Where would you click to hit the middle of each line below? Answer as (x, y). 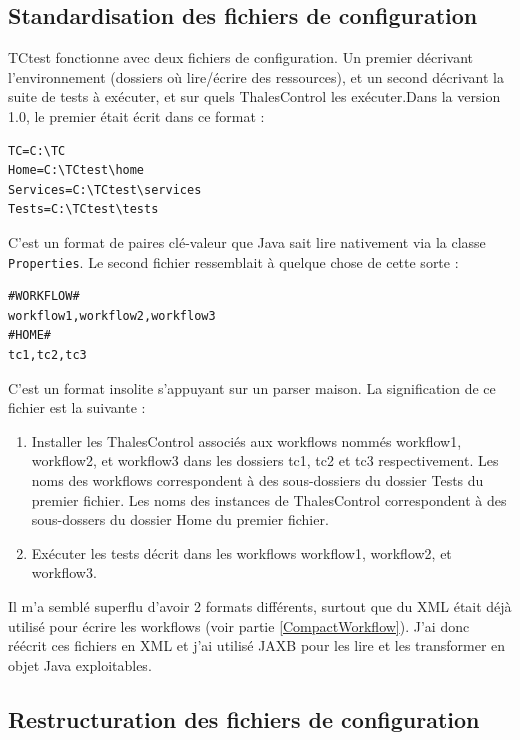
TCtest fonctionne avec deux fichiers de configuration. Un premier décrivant (241, 57)
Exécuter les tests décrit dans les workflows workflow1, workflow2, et (241, 552)
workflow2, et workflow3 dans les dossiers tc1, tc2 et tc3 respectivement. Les (265, 460)
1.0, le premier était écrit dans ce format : (136, 115)
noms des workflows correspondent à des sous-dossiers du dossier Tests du (257, 479)
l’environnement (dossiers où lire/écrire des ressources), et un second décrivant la (256, 76)
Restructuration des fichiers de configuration (244, 718)
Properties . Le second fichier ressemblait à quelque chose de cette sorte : (233, 261)
